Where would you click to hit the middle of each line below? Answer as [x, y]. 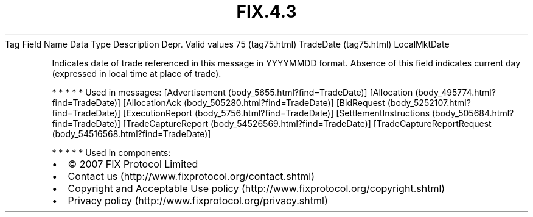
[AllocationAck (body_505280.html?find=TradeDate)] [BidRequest [254, 102]
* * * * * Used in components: [111, 152]
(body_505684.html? [473, 113]
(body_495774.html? [455, 92]
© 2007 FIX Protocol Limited [133, 164]
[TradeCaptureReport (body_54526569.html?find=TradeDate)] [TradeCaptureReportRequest [307, 123]
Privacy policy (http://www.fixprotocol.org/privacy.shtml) [198, 200]
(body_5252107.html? [429, 102]
